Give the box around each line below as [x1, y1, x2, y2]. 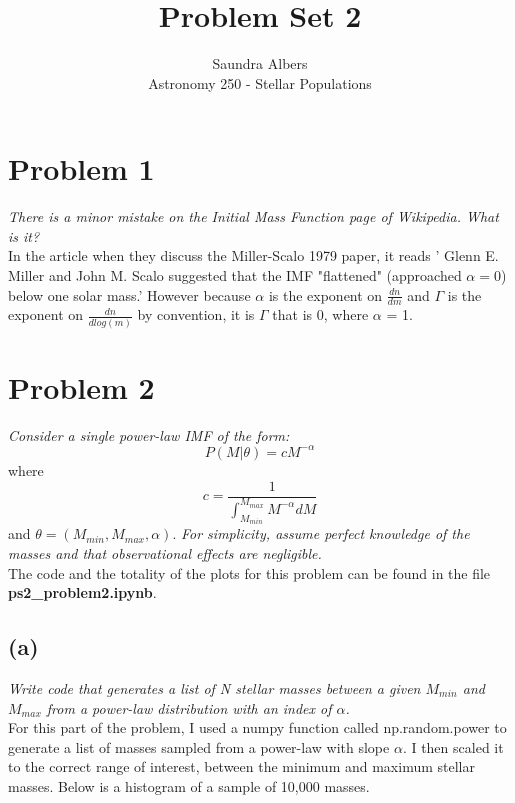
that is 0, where [272, 304, 369, 325]
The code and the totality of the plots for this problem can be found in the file [8, 562, 491, 583]
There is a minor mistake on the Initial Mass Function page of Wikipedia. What [8, 206, 499, 227]
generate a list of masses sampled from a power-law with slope [8, 736, 390, 757]
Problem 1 [8, 148, 155, 189]
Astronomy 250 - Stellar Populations [148, 72, 372, 93]
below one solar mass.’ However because [8, 284, 251, 305]
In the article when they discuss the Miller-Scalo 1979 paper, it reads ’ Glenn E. [8, 245, 499, 266]
